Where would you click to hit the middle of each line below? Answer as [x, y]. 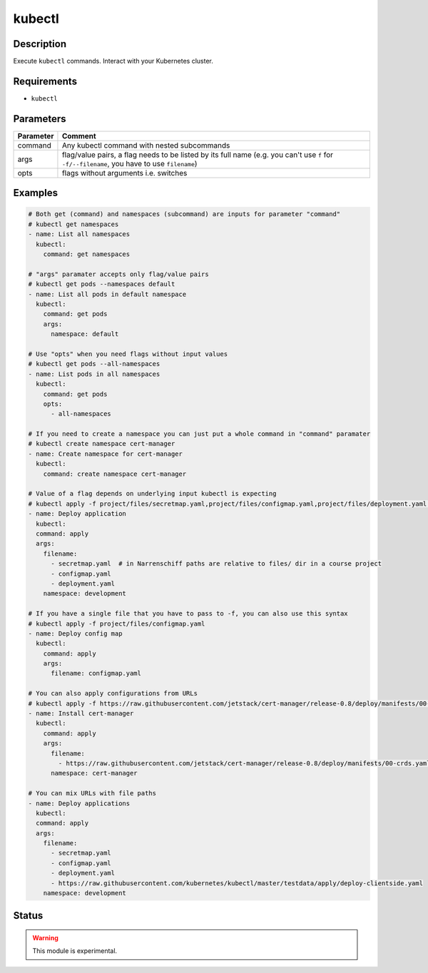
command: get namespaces [87, 254]
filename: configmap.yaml [96, 673]
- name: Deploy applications [79, 803]
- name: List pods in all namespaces [94, 374]
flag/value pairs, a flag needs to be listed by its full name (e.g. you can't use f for [198, 155]
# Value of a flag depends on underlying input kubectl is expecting [152, 494]
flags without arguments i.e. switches [124, 173]
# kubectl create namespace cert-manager [102, 444]
